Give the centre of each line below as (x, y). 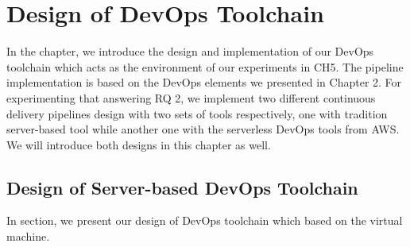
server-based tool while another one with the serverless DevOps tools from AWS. (203, 129)
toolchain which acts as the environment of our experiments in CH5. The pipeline (205, 66)
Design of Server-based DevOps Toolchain (182, 187)
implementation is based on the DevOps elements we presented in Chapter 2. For (204, 82)
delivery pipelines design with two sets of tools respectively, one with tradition (197, 113)
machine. (28, 236)
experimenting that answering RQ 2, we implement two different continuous (191, 97)
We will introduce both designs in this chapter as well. (139, 144)
